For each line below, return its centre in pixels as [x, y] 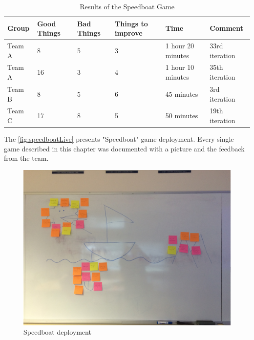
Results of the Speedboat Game [127, 6]
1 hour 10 [180, 67]
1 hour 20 [180, 46]
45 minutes [182, 94]
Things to [131, 23]
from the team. [26, 158]
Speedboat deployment [57, 332]
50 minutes [182, 116]
